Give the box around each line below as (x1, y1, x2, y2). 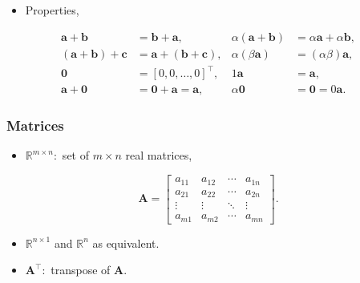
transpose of (51, 261, 111, 278)
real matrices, (125, 147, 192, 164)
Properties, (25, 2, 79, 18)
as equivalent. (92, 234, 160, 251)
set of (62, 147, 89, 164)
